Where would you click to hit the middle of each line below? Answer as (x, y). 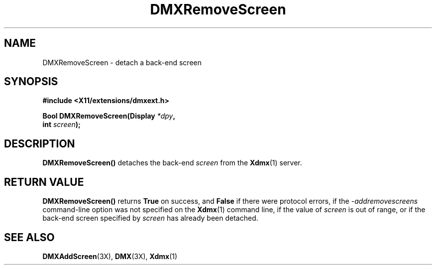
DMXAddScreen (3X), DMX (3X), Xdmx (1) (110, 256)
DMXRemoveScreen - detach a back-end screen (122, 62)
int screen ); (61, 125)
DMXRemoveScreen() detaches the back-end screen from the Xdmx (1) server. (172, 163)
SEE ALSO (29, 237)
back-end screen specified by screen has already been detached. (150, 218)
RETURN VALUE (44, 182)
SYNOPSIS (31, 82)
